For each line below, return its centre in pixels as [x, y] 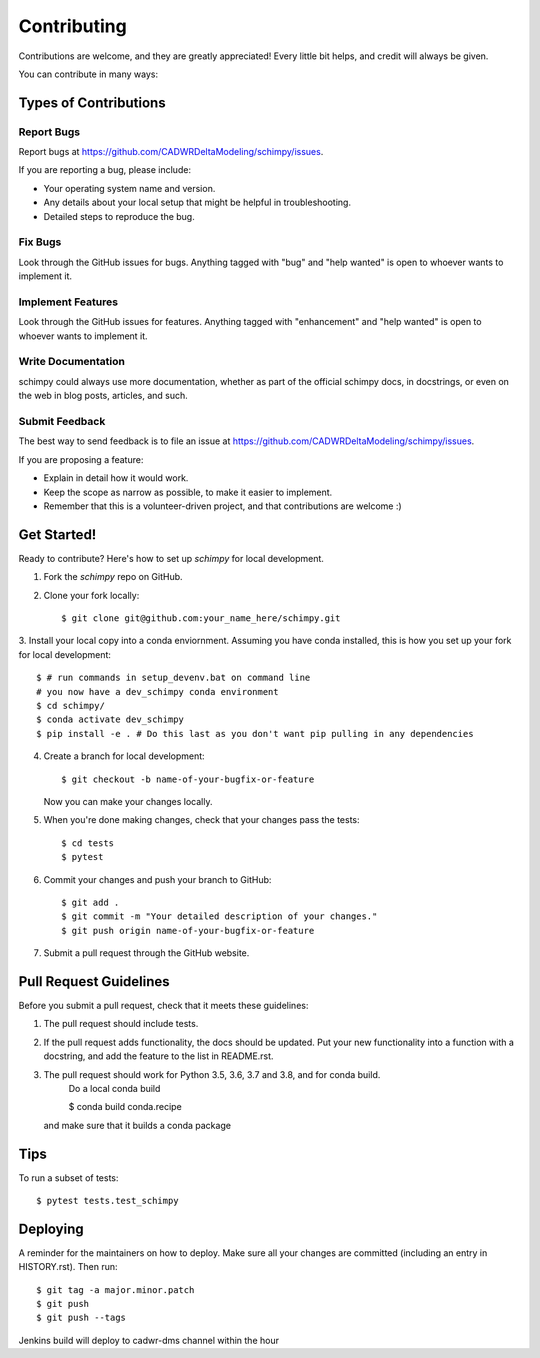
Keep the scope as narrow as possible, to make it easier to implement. [188, 492]
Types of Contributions [92, 102]
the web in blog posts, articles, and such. [103, 396]
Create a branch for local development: [124, 756]
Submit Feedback [62, 422]
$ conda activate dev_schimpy [110, 719]
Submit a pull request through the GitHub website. [146, 953]
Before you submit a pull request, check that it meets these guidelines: [163, 1005]
